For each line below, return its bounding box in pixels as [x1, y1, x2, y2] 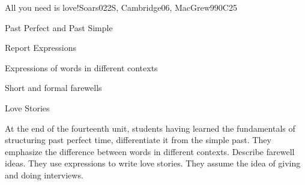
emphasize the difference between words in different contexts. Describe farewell [5, 145, 295, 157]
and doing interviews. [5, 168, 83, 181]
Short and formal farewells [5, 81, 102, 94]
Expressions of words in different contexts [5, 61, 158, 74]
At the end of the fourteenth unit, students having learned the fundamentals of [5, 122, 295, 134]
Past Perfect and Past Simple [5, 21, 113, 34]
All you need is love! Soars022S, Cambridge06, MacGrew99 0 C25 [5, 1, 237, 13]
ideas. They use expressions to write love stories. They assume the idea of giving [5, 157, 301, 169]
